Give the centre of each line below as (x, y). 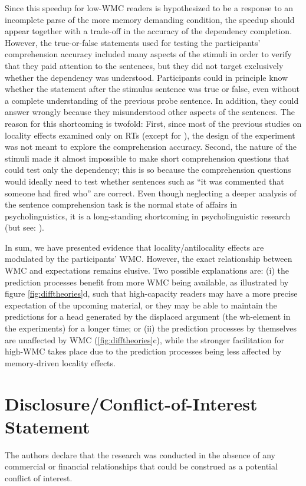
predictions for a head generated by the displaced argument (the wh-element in (148, 316)
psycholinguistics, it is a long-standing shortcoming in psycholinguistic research (148, 216)
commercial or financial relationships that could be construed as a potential (141, 466)
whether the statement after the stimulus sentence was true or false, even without (152, 89)
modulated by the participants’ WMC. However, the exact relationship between (149, 259)
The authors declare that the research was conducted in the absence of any (140, 454)
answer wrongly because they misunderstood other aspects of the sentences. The (150, 112)
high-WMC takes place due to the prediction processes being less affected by (143, 351)
